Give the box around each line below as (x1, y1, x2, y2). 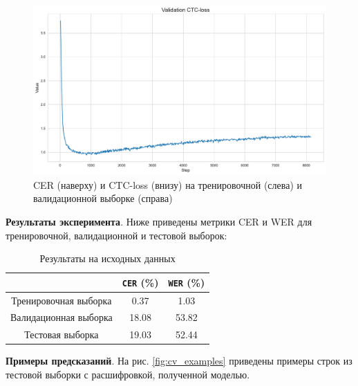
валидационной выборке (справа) (33, 191, 173, 205)
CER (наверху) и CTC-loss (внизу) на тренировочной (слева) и (33, 177, 302, 192)
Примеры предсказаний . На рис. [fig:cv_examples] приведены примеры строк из (6, 353, 352, 368)
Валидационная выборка (10, 310, 113, 324)
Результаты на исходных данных (39, 251, 176, 266)
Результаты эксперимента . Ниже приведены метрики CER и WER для (6, 214, 312, 228)
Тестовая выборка (24, 327, 99, 342)
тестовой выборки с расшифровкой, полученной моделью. (6, 367, 250, 381)
